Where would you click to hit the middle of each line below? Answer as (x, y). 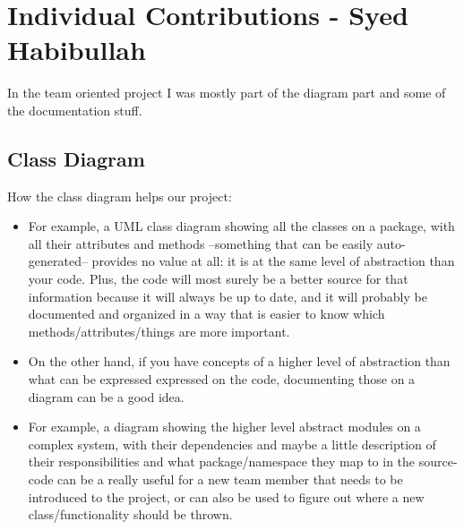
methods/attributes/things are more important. (159, 331)
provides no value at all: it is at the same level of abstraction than (273, 261)
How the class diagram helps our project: (120, 196)
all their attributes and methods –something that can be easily (201, 243)
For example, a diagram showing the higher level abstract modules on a (224, 427)
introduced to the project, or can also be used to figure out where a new (226, 496)
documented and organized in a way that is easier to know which (206, 314)
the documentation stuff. (75, 110)
